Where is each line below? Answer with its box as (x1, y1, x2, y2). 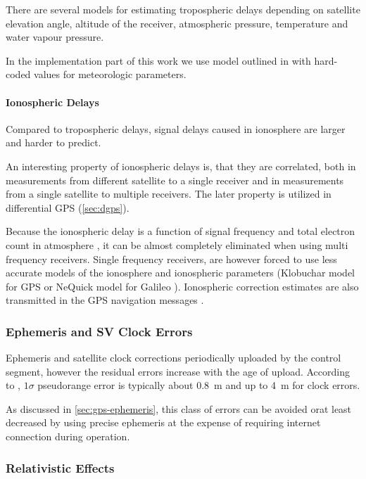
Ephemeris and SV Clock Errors (6, 322, 193, 340)
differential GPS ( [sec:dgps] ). (6, 200, 130, 215)
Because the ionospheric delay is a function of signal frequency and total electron (6, 224, 355, 238)
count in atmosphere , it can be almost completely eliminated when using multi (6, 237, 348, 252)
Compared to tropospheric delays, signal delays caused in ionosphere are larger (6, 121, 346, 136)
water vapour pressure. (6, 30, 104, 44)
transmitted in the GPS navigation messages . (6, 293, 204, 307)
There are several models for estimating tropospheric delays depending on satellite (6, 2, 360, 16)
